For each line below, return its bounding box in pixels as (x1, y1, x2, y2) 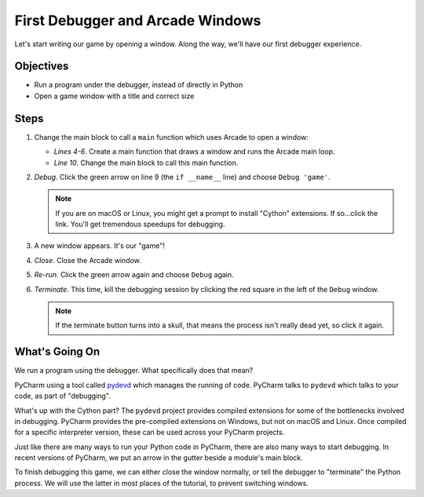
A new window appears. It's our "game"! (34, 241, 165, 250)
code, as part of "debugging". (14, 391, 111, 400)
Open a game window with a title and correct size (34, 91, 195, 100)
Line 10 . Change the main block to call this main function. (53, 158, 239, 167)
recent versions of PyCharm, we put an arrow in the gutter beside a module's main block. (14, 453, 304, 462)
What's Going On (14, 345, 101, 359)
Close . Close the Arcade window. (34, 255, 141, 265)
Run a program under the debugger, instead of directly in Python (34, 80, 243, 90)
